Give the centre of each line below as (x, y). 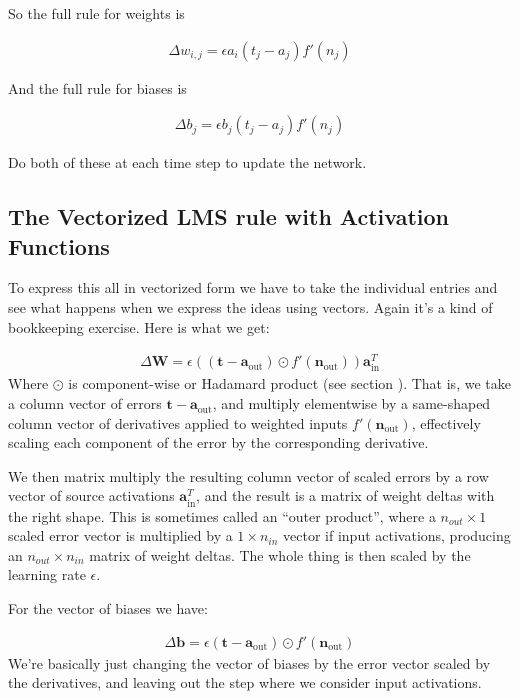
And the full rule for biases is (97, 87)
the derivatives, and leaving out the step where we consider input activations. (245, 682)
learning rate (47, 574)
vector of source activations (91, 495)
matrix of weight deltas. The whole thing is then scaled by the (280, 554)
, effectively (446, 422)
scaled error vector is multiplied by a (120, 535)
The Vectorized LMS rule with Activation (228, 216)
